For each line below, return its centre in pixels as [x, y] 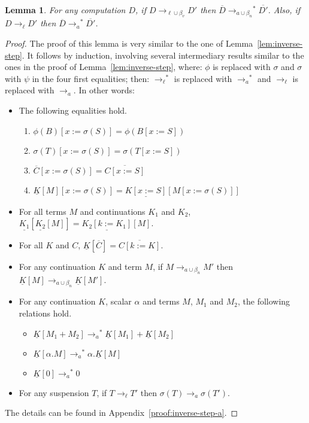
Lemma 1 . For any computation [65, 10]
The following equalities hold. [73, 110]
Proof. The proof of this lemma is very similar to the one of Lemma [129, 43]
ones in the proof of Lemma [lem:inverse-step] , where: [104, 67]
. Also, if [284, 10]
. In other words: [104, 90]
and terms [161, 301]
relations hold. [45, 313]
